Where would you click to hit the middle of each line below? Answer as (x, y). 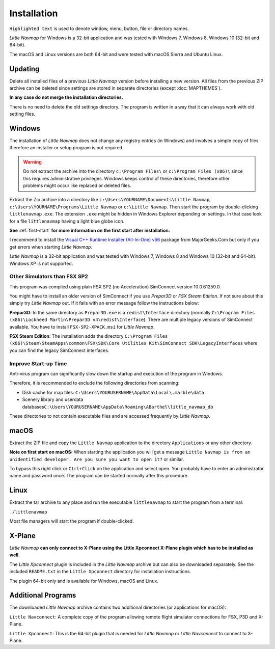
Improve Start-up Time (38, 363)
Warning (32, 162)
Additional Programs (43, 595)
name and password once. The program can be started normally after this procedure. (99, 476)
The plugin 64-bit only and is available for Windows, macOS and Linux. (84, 581)
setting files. (22, 114)
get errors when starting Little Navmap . (51, 247)
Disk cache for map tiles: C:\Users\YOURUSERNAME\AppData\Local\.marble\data (113, 392)
